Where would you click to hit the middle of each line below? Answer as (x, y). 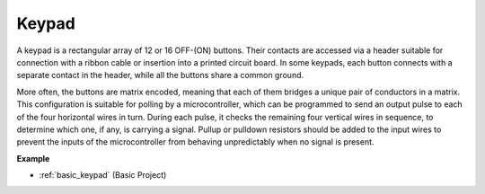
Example (33, 158)
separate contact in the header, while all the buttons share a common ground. (160, 75)
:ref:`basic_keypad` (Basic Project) (103, 175)
